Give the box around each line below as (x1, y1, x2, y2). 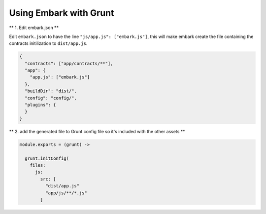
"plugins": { (25, 102, 56, 108)
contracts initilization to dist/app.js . (9, 40, 88, 46)
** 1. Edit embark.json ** (9, 25, 59, 31)
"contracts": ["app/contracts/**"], (25, 61, 113, 66)
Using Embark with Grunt (9, 7, 114, 18)
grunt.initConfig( (25, 155, 69, 161)
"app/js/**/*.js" (45, 190, 87, 196)
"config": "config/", (25, 95, 77, 101)
